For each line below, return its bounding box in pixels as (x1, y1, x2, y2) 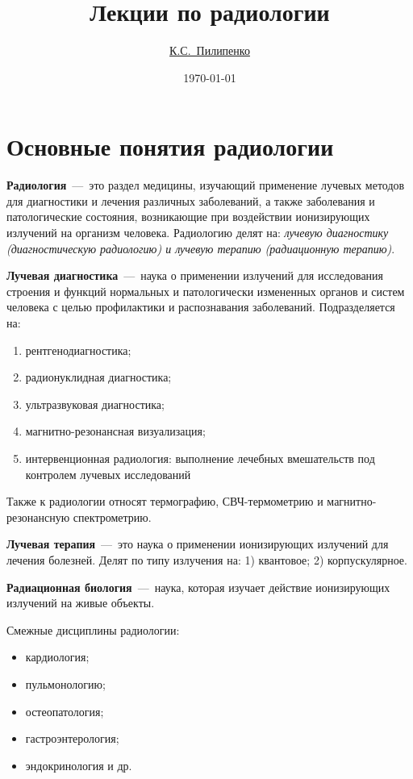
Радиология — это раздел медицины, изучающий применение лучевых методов (6, 177, 405, 194)
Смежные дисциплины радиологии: (6, 621, 180, 638)
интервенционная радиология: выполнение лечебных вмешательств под (25, 449, 375, 466)
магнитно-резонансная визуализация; (25, 423, 206, 439)
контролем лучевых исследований (25, 465, 191, 482)
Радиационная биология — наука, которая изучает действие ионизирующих (6, 578, 390, 595)
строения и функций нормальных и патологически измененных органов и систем (6, 282, 405, 299)
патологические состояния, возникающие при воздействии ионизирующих (6, 208, 370, 225)
